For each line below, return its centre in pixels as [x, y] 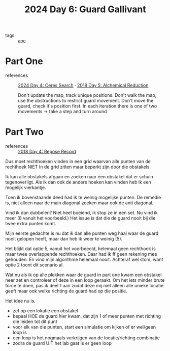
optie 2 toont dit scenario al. [35, 265]
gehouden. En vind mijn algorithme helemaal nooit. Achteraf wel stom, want [84, 260]
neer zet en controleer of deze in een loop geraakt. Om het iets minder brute [85, 280]
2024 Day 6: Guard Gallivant [85, 9]
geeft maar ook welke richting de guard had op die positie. [66, 291]
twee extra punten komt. [31, 224]
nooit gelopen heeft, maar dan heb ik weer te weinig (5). [64, 239]
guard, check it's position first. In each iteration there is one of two [88, 106]
